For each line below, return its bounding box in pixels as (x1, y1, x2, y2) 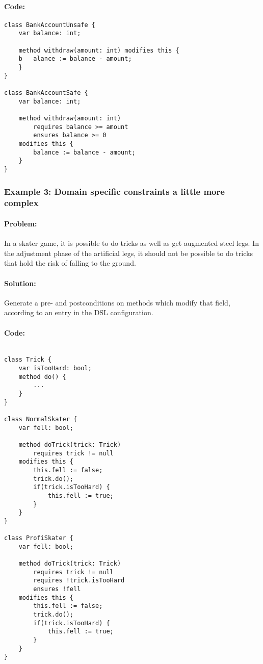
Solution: (4, 277, 36, 288)
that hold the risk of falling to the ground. (4, 258, 136, 268)
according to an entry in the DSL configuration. (4, 307, 153, 318)
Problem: (4, 218, 37, 228)
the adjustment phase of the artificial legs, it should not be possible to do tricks (4, 247, 253, 258)
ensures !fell (33, 585, 81, 593)
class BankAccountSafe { (4, 89, 88, 97)
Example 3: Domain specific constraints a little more (4, 185, 225, 197)
